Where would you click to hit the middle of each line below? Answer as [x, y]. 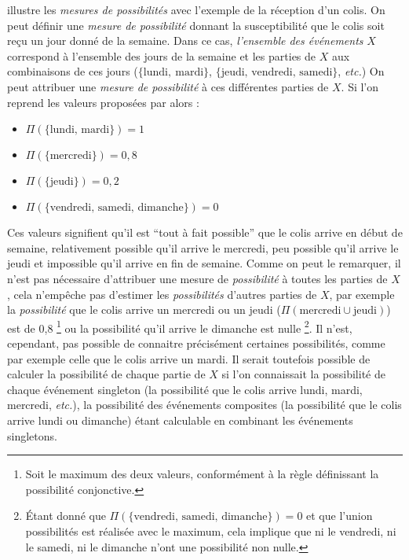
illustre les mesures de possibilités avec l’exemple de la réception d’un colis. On [196, 9]
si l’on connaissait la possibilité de [303, 374]
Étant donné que [66, 516]
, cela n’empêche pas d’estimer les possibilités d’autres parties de [162, 294]
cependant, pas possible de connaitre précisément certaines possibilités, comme [196, 343]
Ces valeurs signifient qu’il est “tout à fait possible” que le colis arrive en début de [205, 232]
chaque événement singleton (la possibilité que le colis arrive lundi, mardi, [185, 389]
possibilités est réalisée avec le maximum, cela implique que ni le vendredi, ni [211, 531]
